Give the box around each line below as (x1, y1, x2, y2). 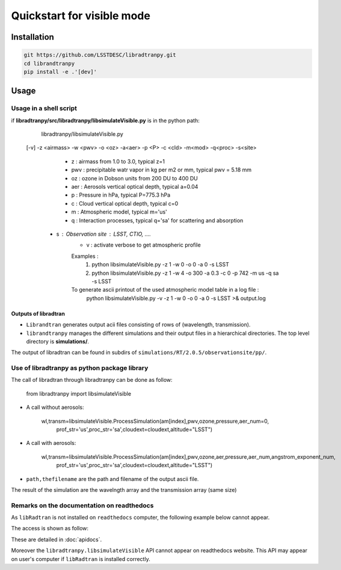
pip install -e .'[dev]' (23, 68, 97, 75)
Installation (11, 32, 54, 42)
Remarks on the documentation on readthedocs (11, 501, 154, 509)
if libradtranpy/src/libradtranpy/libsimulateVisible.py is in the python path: (11, 117, 200, 124)
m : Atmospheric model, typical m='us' (71, 208, 168, 216)
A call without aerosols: (26, 403, 84, 411)
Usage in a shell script (11, 104, 78, 112)
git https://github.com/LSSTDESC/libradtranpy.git (23, 52, 177, 58)
